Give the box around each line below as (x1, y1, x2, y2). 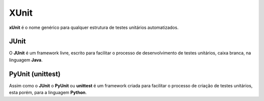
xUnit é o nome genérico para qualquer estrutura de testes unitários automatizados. (9, 25, 178, 30)
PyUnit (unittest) (9, 70, 61, 78)
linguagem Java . (9, 57, 43, 63)
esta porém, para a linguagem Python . (9, 90, 87, 96)
